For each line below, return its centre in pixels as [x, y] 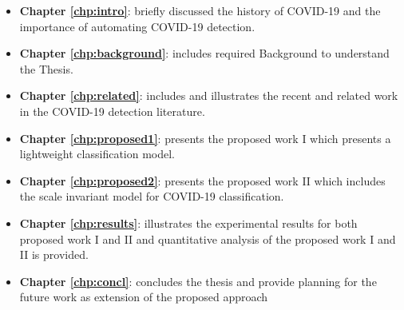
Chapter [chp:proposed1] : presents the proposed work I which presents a [205, 138]
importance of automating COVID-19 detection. [137, 26]
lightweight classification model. [97, 154]
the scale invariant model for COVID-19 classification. [152, 196]
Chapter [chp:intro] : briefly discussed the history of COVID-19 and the [200, 10]
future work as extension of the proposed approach [144, 297]
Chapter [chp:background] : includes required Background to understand [204, 53]
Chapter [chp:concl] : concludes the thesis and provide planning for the [198, 281]
